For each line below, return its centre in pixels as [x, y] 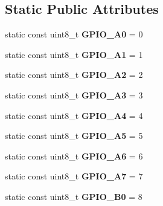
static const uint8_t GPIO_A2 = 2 [74, 75]
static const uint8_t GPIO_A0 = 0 [74, 34]
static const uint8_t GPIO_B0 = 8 [74, 196]
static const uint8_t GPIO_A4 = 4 [74, 115]
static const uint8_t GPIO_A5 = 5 [74, 136]
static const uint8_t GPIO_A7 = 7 [74, 176]
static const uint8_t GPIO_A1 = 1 [74, 54]
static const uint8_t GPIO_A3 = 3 [74, 95]
